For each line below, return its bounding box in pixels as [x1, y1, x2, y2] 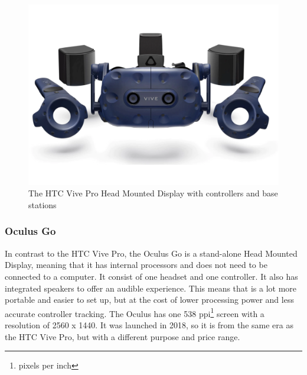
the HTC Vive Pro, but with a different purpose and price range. [5, 330, 240, 342]
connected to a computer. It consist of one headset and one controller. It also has [5, 270, 298, 282]
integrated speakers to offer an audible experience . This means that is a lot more [5, 282, 297, 294]
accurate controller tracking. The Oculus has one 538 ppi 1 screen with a [5, 305, 264, 319]
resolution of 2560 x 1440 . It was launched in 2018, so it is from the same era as [5, 318, 293, 331]
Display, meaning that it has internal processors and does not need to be [5, 258, 267, 271]
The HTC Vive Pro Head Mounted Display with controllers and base [28, 187, 278, 199]
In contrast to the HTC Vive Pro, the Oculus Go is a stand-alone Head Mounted [5, 247, 298, 259]
